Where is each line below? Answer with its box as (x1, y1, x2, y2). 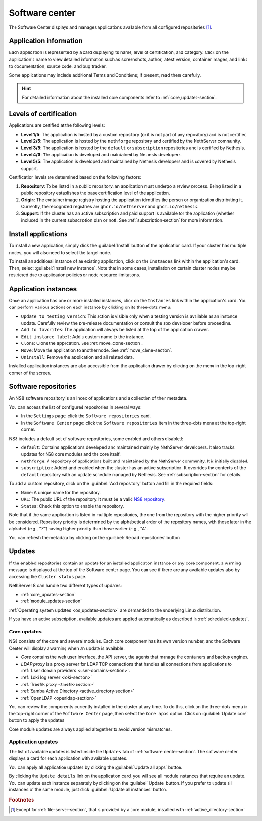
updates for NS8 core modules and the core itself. (21, 451, 121, 457)
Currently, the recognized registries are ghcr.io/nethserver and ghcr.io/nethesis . (21, 204, 199, 209)
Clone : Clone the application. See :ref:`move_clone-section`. (21, 341, 143, 346)
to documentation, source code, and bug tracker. (9, 63, 107, 69)
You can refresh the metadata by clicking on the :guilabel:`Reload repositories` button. (9, 534, 181, 540)
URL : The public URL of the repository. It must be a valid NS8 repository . (21, 496, 165, 502)
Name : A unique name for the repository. (21, 490, 101, 496)
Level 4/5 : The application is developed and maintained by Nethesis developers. (21, 152, 182, 157)
